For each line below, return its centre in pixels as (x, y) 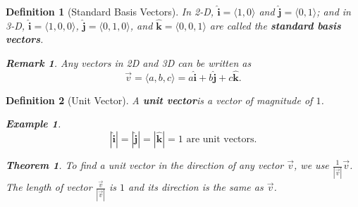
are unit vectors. (222, 139)
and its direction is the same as (196, 187)
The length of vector (49, 187)
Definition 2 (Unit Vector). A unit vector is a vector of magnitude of (159, 100)
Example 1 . (33, 124)
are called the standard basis (275, 25)
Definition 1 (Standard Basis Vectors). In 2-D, (110, 11)
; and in (334, 11)
